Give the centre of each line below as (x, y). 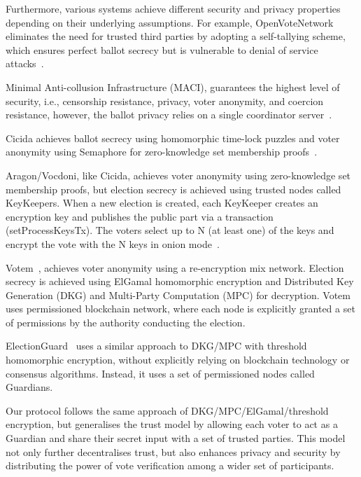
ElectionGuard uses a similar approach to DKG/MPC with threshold (156, 346)
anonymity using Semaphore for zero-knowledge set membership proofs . (162, 152)
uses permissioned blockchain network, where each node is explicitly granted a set (180, 309)
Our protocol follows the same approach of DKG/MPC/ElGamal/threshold (167, 410)
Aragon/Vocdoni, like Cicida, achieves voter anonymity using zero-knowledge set (178, 175)
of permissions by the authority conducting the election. (126, 322)
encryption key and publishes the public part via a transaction (140, 216)
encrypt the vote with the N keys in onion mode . (113, 243)
